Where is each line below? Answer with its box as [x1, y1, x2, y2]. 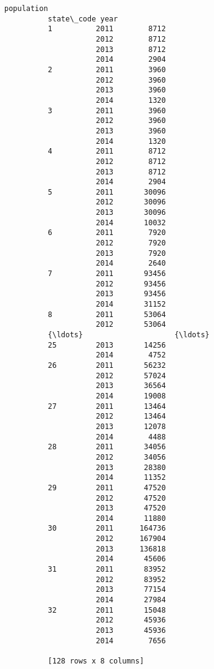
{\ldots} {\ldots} [48, 331, 210, 339]
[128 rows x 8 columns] [48, 657, 144, 665]
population [4, 4, 48, 13]
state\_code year [48, 14, 118, 23]
